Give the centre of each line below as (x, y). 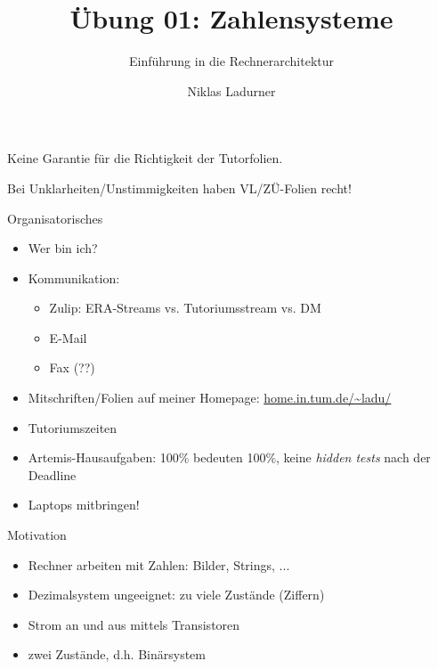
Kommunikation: (74, 277)
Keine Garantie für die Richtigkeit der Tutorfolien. (145, 158)
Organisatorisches (55, 218)
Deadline (52, 474)
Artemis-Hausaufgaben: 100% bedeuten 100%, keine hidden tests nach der (229, 457)
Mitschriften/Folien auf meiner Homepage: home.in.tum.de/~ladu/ (210, 398)
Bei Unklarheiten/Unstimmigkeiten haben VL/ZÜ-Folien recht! (179, 188)
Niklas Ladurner (231, 90)
